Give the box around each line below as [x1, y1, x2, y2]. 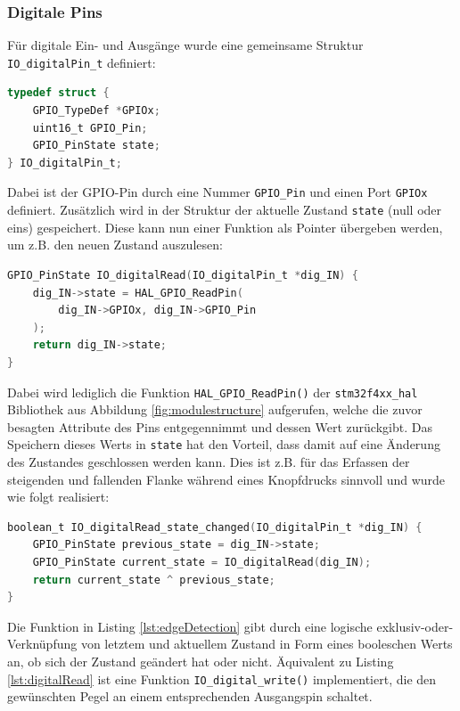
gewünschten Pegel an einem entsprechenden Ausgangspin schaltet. [7, 687, 373, 706]
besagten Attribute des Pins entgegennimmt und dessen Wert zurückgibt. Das [7, 417, 432, 436]
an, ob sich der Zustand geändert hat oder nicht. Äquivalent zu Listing [7, 651, 394, 670]
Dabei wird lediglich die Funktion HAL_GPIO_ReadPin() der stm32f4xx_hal [7, 382, 418, 401]
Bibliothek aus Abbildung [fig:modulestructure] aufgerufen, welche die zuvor [7, 400, 423, 419]
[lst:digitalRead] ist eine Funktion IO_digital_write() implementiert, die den [7, 669, 437, 688]
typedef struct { [7, 86, 110, 100]
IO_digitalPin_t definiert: [7, 53, 156, 71]
